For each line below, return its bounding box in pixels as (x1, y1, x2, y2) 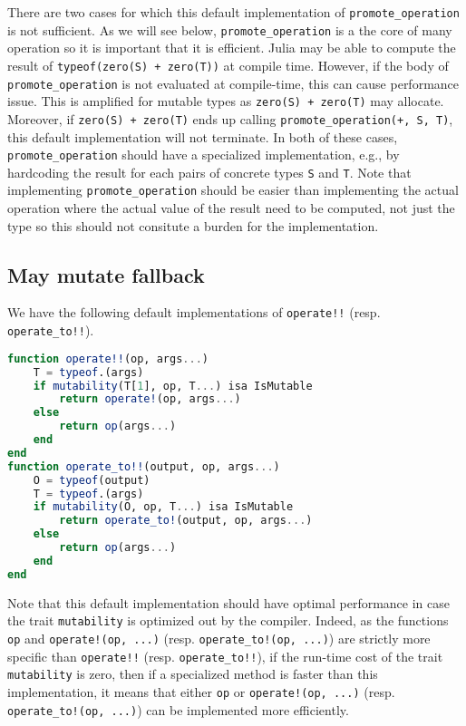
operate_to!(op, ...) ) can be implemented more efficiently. (7, 700, 349, 719)
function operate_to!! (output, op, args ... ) (7, 460, 280, 473)
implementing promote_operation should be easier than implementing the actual (7, 180, 459, 199)
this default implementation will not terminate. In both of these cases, (7, 127, 398, 146)
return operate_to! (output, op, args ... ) (59, 514, 313, 528)
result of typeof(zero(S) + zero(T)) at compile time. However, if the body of (7, 55, 449, 74)
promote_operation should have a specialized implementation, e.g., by (7, 145, 400, 164)
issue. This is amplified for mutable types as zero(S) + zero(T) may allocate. (7, 92, 444, 111)
